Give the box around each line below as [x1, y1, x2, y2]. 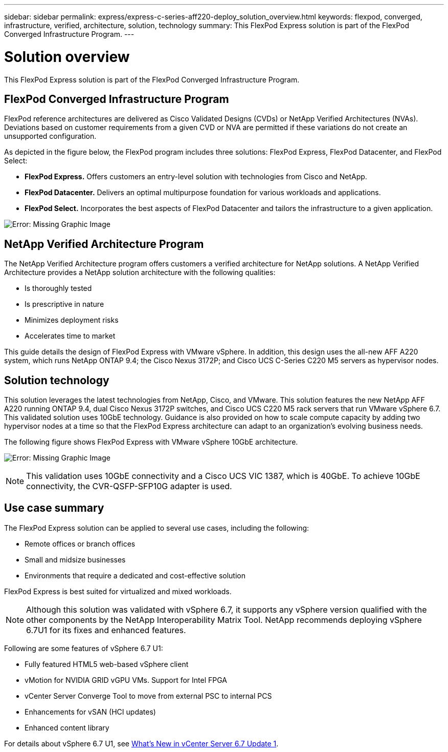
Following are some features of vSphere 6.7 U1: [4, 643, 163, 653]
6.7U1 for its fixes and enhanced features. [26, 624, 186, 635]
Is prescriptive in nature [25, 300, 104, 309]
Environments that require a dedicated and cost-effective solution [25, 571, 245, 580]
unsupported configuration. [4, 132, 97, 141]
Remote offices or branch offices [25, 539, 136, 548]
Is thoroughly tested [25, 284, 92, 293]
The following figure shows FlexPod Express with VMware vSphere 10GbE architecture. [4, 437, 298, 447]
